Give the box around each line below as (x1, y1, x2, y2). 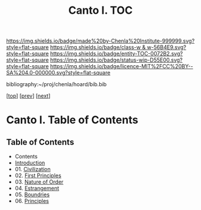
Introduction (14, 159, 45, 166)
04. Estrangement (14, 185, 59, 192)
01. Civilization (14, 166, 51, 173)
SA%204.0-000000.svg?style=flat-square (6, 69, 111, 77)
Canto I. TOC (68, 4, 133, 17)
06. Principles (14, 197, 49, 205)
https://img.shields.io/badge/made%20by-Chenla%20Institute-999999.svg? (6, 37, 195, 45)
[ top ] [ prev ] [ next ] (6, 92, 51, 99)
